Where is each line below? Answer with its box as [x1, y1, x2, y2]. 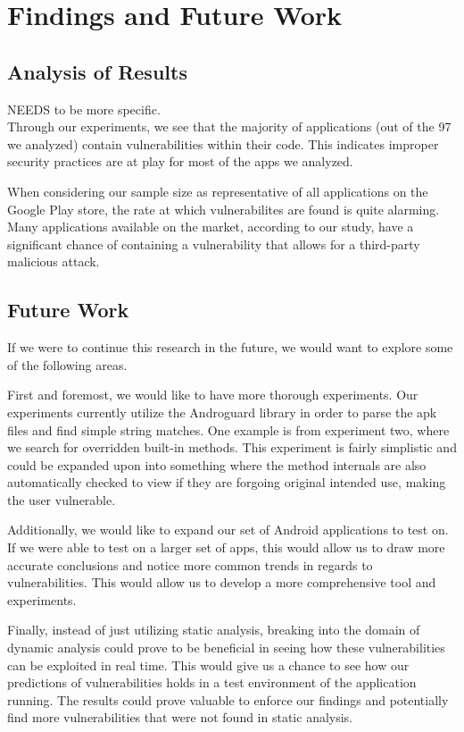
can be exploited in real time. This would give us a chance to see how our [7, 655, 410, 674]
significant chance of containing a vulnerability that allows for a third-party [7, 234, 420, 253]
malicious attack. [7, 252, 100, 271]
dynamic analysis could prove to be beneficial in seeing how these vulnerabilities [7, 638, 445, 657]
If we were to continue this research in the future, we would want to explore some [7, 338, 453, 357]
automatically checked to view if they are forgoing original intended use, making [7, 473, 446, 492]
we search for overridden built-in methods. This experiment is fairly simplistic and [7, 438, 457, 457]
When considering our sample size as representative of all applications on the [7, 181, 428, 200]
